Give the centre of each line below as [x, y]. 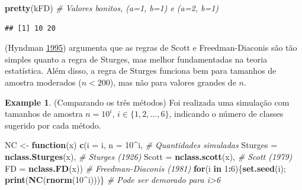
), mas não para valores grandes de [173, 82]
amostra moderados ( [43, 82]
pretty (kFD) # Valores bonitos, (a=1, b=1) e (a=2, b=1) [112, 8]
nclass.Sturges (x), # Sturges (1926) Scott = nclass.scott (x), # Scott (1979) [149, 156]
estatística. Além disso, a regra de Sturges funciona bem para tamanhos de [141, 71]
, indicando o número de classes [226, 114]
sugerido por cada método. [53, 125]
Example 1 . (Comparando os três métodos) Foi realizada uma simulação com [147, 102]
